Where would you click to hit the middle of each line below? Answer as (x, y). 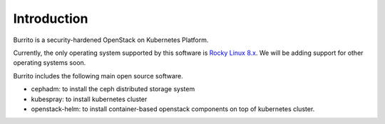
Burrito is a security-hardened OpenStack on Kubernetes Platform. (111, 40)
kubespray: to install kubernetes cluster (89, 99)
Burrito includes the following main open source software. (98, 76)
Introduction (51, 19)
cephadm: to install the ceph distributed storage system (113, 89)
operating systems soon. (50, 63)
